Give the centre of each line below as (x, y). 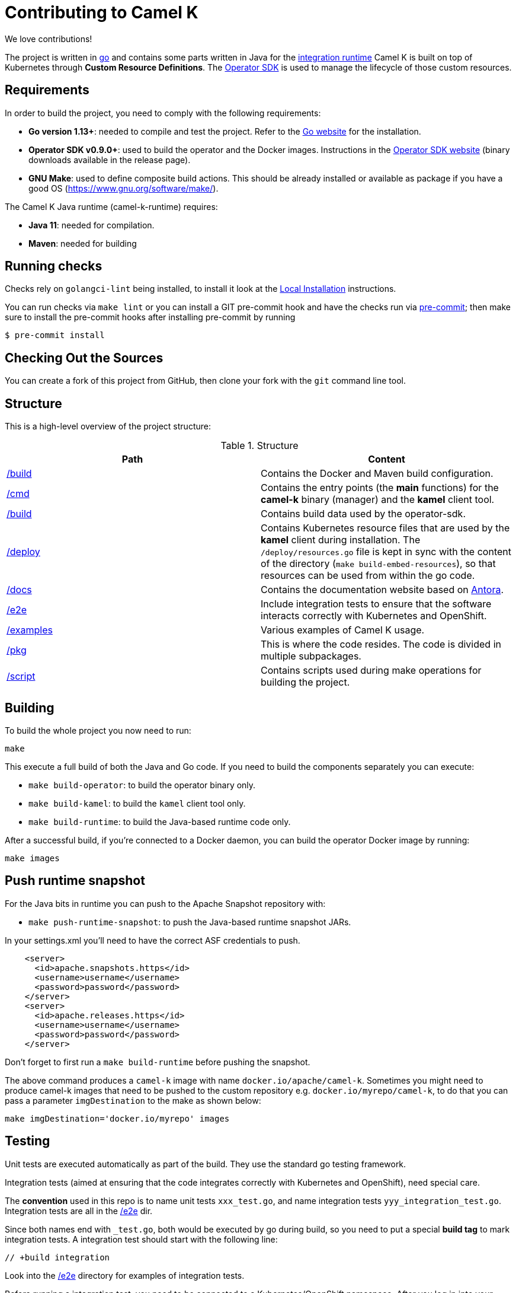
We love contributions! (49, 39)
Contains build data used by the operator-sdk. (363, 514)
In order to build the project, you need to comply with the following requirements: (163, 113)
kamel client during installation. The (341, 540)
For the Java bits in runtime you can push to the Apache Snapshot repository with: (165, 903)
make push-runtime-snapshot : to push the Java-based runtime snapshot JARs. (190, 922)
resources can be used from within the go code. (368, 576)
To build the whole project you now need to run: (98, 730)
